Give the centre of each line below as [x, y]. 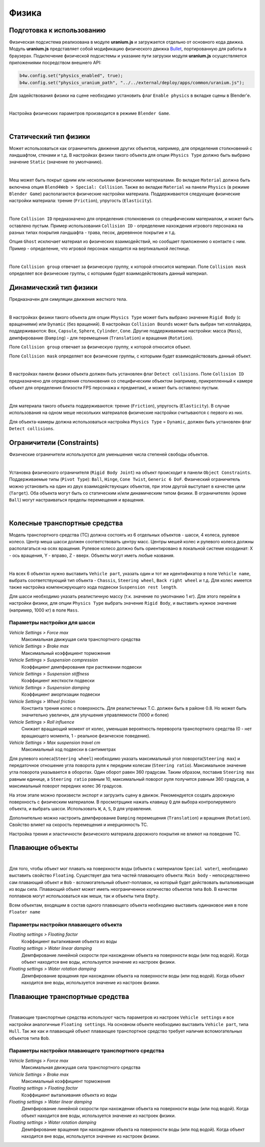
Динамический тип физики [53, 287]
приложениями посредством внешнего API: [55, 63]
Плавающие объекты [44, 848]
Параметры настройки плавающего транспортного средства [87, 1051]
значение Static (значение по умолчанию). [56, 162]
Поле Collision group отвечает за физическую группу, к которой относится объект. [100, 347]
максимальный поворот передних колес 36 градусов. [66, 786]
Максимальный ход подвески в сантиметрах [69, 749]
